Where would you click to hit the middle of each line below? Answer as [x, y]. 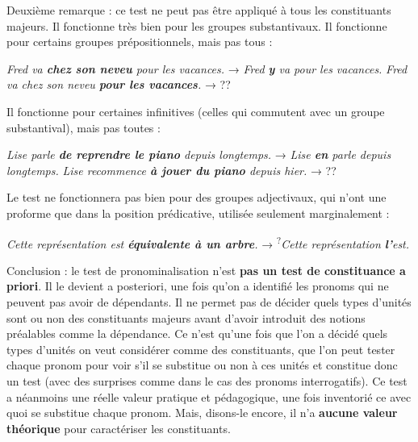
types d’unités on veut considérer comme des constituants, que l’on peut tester [201, 349]
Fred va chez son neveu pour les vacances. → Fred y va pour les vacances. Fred [207, 68]
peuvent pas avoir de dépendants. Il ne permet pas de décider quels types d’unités [209, 301]
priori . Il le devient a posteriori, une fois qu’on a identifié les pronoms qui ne [198, 286]
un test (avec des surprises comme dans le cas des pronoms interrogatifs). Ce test [207, 380]
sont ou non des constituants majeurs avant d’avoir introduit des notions [186, 317]
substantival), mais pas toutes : [84, 127]
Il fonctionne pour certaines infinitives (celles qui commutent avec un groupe [196, 111]
